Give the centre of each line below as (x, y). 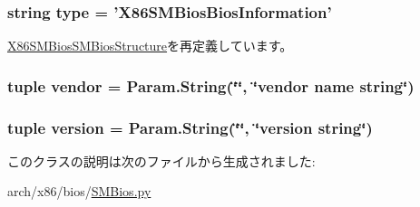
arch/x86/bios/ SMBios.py (79, 191)
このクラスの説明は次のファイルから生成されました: (161, 160)
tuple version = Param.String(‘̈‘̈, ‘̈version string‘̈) (190, 127)
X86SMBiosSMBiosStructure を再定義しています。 (150, 46)
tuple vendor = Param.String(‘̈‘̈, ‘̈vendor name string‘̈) (211, 85)
